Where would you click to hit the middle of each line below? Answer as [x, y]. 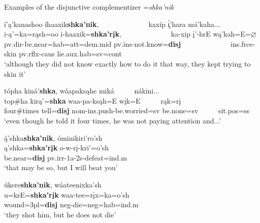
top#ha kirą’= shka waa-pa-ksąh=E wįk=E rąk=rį [93, 100]
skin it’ [15, 73]
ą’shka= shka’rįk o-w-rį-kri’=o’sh [57, 148]
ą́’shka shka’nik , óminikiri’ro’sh [53, 137]
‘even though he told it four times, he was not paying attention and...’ [113, 120]
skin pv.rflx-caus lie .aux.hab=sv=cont [63, 54]
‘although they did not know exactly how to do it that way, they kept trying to [127, 63]
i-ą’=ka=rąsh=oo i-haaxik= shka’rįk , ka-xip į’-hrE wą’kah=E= [127, 34]
